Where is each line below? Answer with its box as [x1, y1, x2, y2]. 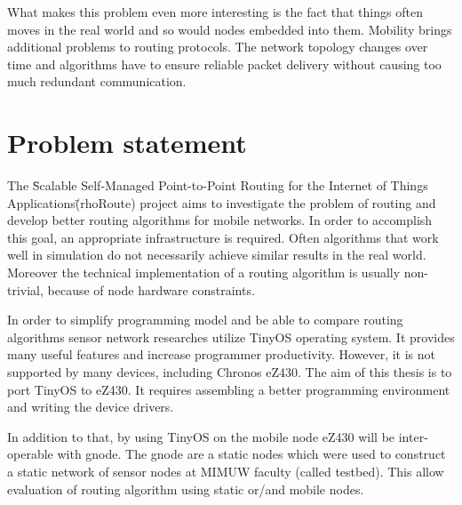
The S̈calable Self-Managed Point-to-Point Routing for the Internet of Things [7, 176, 428, 195]
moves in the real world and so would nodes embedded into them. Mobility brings [7, 20, 452, 38]
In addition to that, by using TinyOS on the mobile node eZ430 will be [7, 427, 395, 445]
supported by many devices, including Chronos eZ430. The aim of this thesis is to [7, 363, 452, 381]
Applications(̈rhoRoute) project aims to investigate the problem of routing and [7, 193, 436, 212]
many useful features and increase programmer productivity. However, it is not [7, 345, 436, 364]
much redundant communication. [7, 72, 187, 91]
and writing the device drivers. [7, 397, 174, 416]
